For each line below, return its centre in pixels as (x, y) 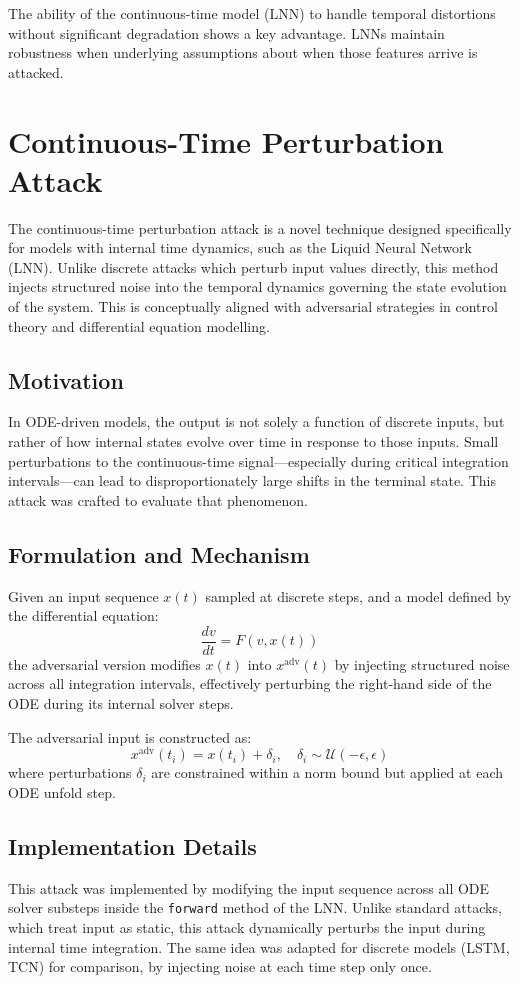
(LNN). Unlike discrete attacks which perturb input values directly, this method (253, 266)
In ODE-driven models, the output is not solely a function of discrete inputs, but (256, 421)
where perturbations (70, 772)
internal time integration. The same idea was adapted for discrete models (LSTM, (259, 946)
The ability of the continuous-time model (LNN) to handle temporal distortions (252, 13)
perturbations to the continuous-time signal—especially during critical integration (258, 460)
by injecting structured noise (422, 663)
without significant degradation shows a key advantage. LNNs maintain (226, 32)
